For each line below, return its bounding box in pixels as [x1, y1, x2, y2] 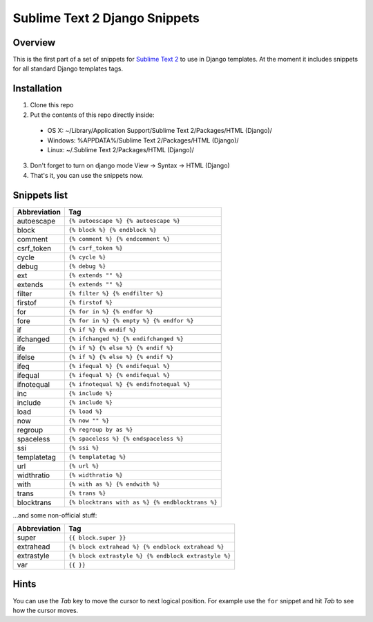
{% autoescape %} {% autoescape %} [68, 217, 181, 225]
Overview [12, 37, 56, 48]
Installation [12, 83, 62, 95]
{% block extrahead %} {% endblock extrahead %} [68, 543, 224, 550]
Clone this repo [30, 101, 74, 109]
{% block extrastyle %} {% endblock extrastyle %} [68, 552, 231, 560]
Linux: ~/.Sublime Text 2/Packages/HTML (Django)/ [47, 145, 195, 154]
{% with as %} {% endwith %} [68, 481, 160, 488]
